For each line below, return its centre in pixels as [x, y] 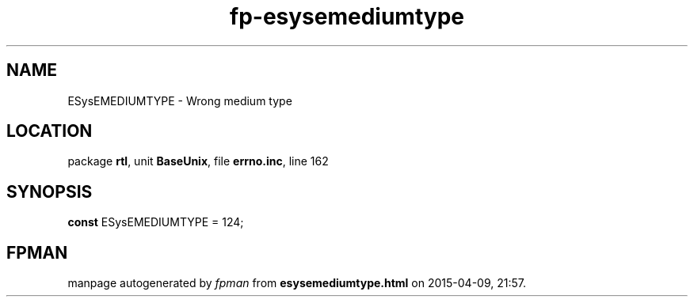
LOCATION [50, 131]
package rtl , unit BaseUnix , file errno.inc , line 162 [198, 161]
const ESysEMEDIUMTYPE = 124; [156, 222]
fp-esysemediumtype [347, 17]
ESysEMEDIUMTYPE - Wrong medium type [180, 100]
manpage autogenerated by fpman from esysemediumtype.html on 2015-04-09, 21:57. [297, 283]
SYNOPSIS [50, 191]
